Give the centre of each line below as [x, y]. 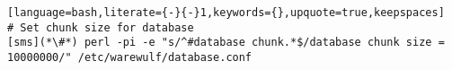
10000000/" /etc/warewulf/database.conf [130, 57]
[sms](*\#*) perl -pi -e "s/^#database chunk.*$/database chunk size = [226, 43]
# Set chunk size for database [101, 27]
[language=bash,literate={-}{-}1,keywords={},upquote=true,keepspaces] [226, 13]
